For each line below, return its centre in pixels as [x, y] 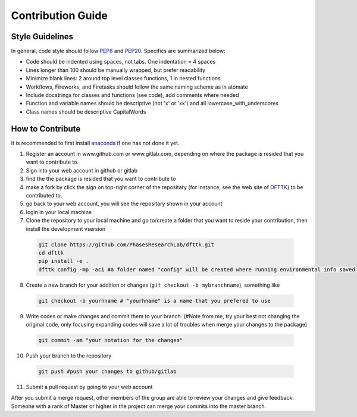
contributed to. [44, 196]
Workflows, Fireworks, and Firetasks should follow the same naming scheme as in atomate [137, 87]
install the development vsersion [66, 228]
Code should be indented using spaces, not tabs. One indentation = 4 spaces [121, 62]
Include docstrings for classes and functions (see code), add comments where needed [132, 95]
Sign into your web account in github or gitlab [82, 170]
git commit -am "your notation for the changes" [111, 340]
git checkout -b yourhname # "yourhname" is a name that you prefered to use [154, 301]
